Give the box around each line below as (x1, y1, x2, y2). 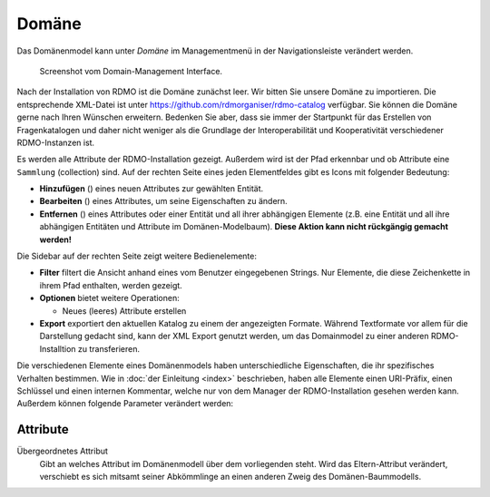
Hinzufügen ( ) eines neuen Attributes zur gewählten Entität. (39, 183, 264, 194)
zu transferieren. (77, 343, 141, 354)
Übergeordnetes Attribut (16, 445, 109, 457)
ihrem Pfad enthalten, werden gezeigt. (39, 279, 183, 290)
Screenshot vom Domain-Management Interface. (39, 65, 222, 76)
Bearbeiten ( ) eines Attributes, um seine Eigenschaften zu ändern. (39, 196, 288, 207)
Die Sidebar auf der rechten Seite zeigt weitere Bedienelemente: (16, 250, 258, 262)
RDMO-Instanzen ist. (16, 137, 95, 148)
